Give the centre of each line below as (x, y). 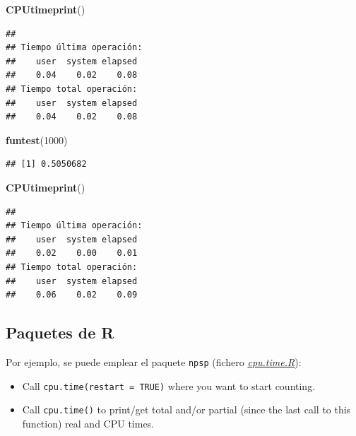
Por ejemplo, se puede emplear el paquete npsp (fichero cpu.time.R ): (154, 361)
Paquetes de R (60, 332)
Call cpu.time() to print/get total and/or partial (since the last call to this (186, 410)
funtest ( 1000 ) (37, 140)
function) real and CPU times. (88, 423)
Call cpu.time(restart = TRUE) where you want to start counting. (169, 385)
